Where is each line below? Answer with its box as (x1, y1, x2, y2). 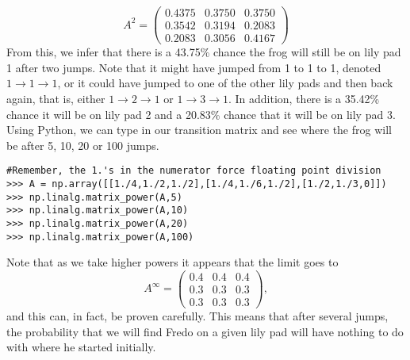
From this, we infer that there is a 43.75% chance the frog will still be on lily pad (6, 44, 401, 60)
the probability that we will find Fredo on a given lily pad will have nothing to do (6, 323, 404, 339)
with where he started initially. (6, 339, 156, 355)
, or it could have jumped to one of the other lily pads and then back (57, 75, 393, 91)
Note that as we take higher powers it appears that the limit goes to (6, 254, 339, 270)
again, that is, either (6, 90, 105, 106)
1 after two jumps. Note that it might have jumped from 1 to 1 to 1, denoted (6, 59, 381, 75)
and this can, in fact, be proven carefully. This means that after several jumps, (6, 308, 389, 324)
